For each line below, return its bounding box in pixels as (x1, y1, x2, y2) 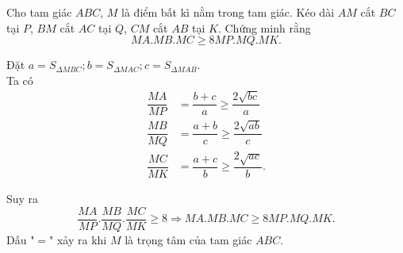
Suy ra (6, 190, 39, 206)
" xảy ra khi (49, 231, 107, 247)
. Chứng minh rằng (217, 19, 311, 36)
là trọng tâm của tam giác (125, 231, 252, 247)
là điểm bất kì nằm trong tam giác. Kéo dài (121, 4, 335, 20)
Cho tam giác (6, 4, 72, 20)
